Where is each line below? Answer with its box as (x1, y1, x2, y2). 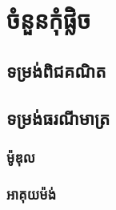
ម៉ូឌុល (6, 147, 35, 167)
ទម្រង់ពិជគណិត (6, 58, 106, 83)
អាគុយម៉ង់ (6, 184, 57, 204)
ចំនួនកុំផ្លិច (6, 3, 91, 36)
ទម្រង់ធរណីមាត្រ (6, 105, 110, 130)
